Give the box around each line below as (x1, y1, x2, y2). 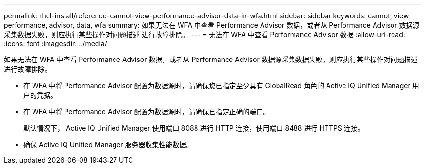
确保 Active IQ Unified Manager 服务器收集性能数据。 (23, 140, 193, 149)
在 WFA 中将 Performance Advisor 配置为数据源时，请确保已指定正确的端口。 (23, 107, 270, 116)
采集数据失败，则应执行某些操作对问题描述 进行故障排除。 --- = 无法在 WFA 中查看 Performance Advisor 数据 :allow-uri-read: (4, 31, 405, 39)
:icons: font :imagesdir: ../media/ (4, 39, 107, 47)
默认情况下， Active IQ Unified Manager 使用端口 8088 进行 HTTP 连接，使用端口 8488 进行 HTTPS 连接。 (23, 124, 364, 132)
